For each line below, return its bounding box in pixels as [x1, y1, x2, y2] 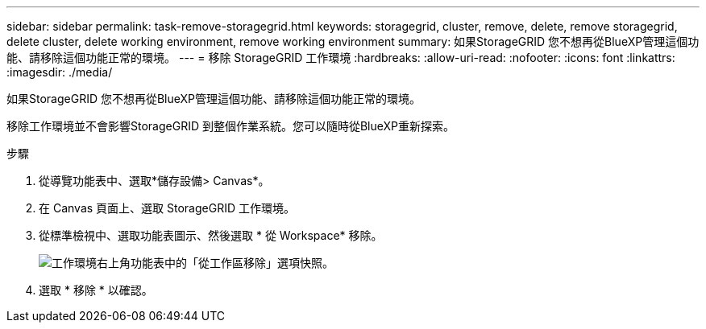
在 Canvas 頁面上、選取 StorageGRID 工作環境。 [39, 201, 295, 215]
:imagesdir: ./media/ [6, 65, 113, 79]
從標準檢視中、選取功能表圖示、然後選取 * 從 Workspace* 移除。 [39, 228, 383, 242]
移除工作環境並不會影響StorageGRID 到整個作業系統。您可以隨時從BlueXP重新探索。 [6, 119, 455, 133]
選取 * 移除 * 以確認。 [39, 283, 153, 297]
